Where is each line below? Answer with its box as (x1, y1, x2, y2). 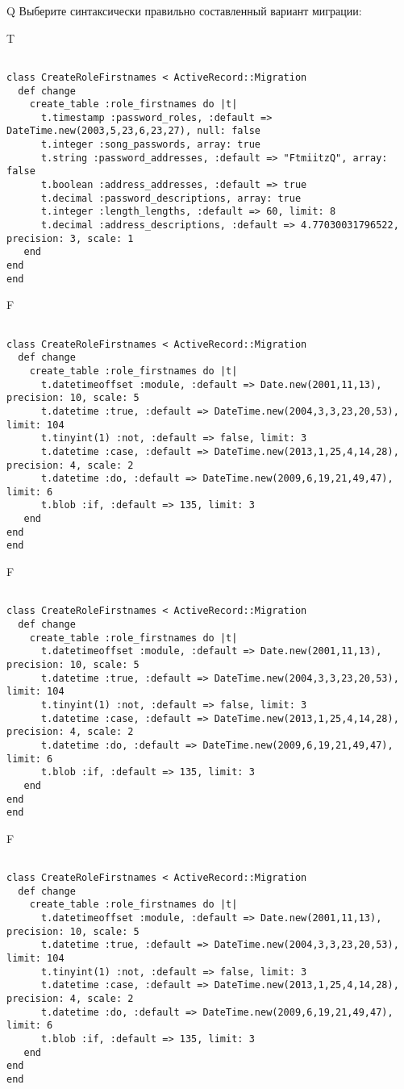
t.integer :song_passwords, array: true (40, 139, 260, 151)
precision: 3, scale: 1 (6, 232, 134, 244)
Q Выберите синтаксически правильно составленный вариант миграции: (6, 2, 362, 19)
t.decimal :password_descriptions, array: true (40, 192, 302, 204)
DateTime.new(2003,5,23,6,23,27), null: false (6, 125, 260, 137)
